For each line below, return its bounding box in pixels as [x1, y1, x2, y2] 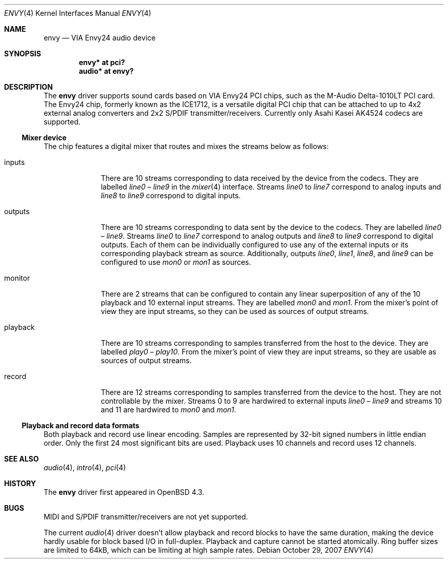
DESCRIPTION [4, 82, 53, 91]
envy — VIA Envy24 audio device [43, 33, 156, 42]
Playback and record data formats [21, 421, 140, 430]
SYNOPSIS [4, 49, 41, 58]
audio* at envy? [79, 67, 134, 75]
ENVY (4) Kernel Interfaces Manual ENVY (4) [4, 9, 151, 17]
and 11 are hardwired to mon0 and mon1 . [101, 405, 236, 414]
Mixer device [21, 133, 67, 142]
